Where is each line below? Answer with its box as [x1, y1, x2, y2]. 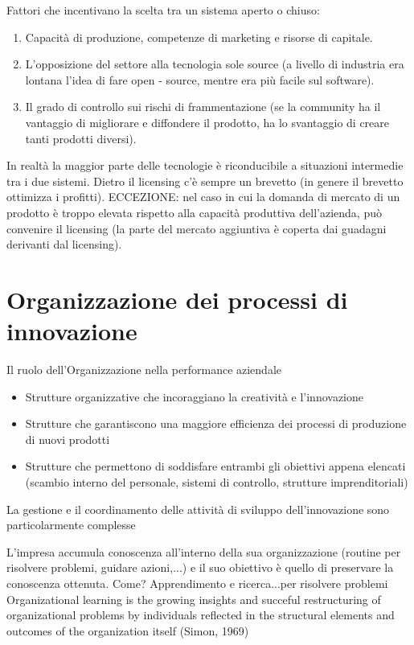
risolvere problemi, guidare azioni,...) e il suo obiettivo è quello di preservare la [6, 559, 394, 576]
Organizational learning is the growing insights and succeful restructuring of [6, 590, 381, 607]
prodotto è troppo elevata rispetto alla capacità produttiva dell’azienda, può [6, 203, 382, 220]
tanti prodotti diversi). [25, 129, 137, 146]
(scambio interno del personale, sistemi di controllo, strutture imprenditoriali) [25, 474, 408, 490]
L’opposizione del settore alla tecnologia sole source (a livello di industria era [25, 55, 404, 72]
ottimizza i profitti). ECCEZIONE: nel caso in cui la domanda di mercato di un [6, 188, 400, 205]
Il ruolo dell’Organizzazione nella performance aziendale [6, 361, 282, 378]
